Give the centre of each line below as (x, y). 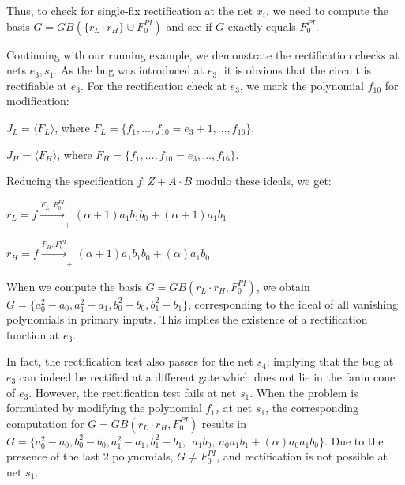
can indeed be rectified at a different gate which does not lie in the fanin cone (207, 377)
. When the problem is (304, 392)
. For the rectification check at (153, 85)
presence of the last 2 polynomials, (90, 456)
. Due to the (354, 440)
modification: (38, 101)
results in (224, 423)
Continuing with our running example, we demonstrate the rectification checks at (203, 54)
